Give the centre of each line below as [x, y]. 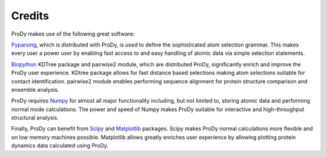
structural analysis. [35, 118]
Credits [30, 16]
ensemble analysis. [35, 89]
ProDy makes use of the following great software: [73, 34]
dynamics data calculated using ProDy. [60, 146]
